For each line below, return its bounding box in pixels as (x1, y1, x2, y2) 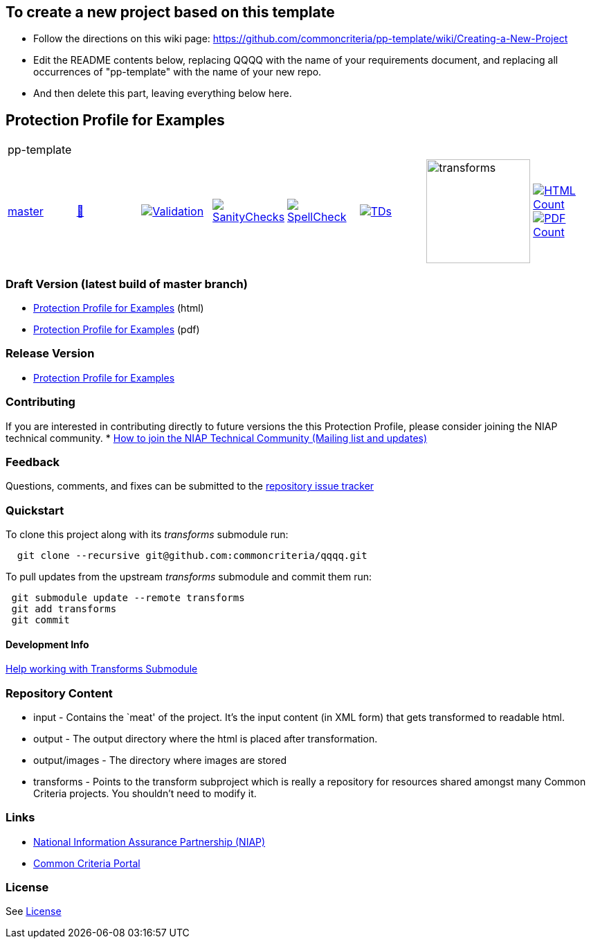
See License (6, 905, 62, 918)
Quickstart (6, 503, 64, 517)
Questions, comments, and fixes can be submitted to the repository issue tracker (6, 480, 374, 492)
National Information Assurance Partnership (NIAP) (33, 835, 266, 848)
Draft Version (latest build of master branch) (6, 276, 248, 291)
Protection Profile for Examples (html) (33, 302, 204, 314)
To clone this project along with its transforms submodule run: (6, 528, 289, 541)
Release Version (6, 346, 95, 361)
